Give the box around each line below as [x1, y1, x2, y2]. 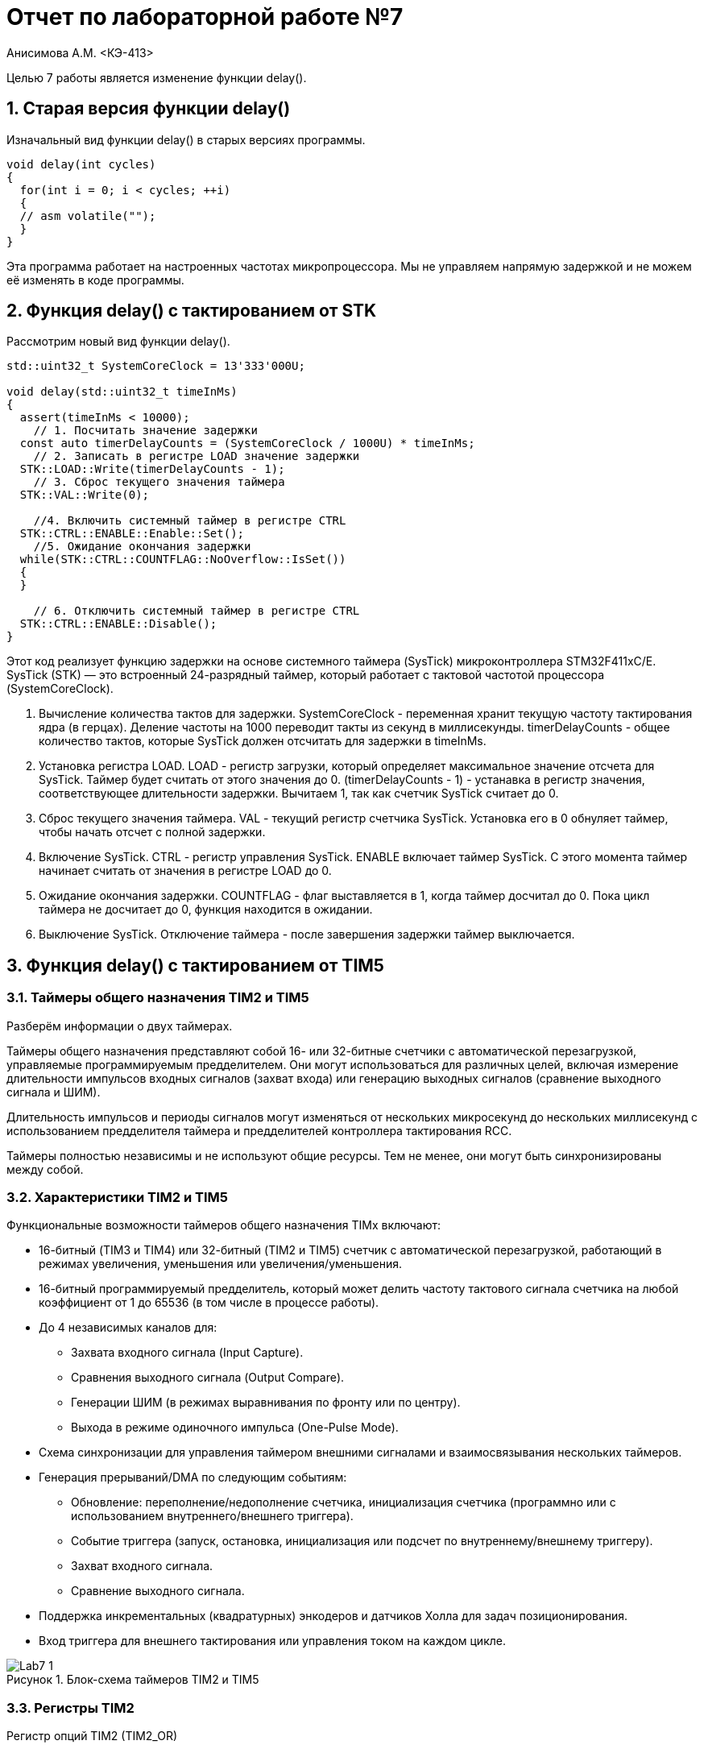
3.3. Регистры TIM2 [6, 1699, 135, 1716]
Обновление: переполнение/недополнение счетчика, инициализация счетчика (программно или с [71, 1495, 616, 1510]
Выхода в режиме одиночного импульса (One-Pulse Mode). [71, 1420, 399, 1435]
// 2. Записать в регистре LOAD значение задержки [33, 450, 360, 463]
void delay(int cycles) [6, 157, 156, 171]
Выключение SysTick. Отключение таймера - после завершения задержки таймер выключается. [39, 927, 575, 942]
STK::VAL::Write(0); [19, 488, 150, 502]
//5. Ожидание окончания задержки [33, 540, 251, 553]
